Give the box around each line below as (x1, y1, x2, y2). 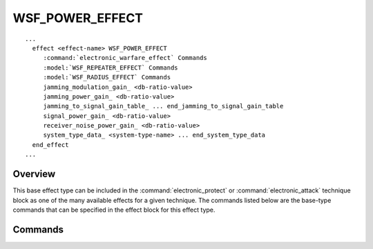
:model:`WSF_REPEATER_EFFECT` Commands (43, 63, 179, 72)
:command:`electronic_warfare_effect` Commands (43, 54, 207, 62)
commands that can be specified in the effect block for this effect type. (12, 206, 216, 214)
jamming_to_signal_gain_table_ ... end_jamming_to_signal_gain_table (43, 102, 284, 110)
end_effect (32, 141, 69, 148)
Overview (12, 168, 56, 180)
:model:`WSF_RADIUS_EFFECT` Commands (43, 73, 171, 81)
